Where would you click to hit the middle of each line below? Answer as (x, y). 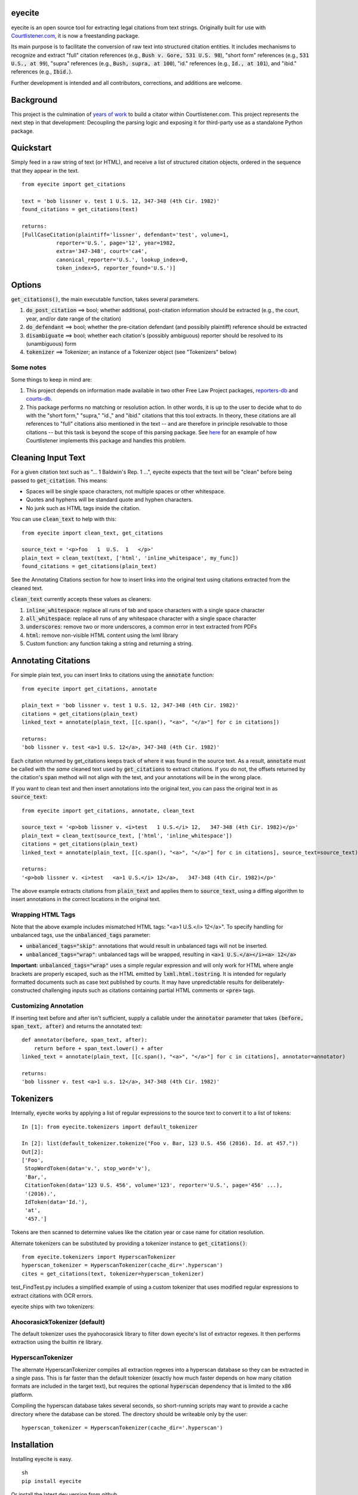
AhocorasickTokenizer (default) (58, 1322)
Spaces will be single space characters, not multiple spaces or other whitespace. (126, 491)
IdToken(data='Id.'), (56, 1202)
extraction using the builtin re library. (57, 1342)
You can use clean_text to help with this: (64, 519)
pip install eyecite (52, 1481)
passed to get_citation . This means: (59, 480)
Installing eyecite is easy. (42, 1459)
